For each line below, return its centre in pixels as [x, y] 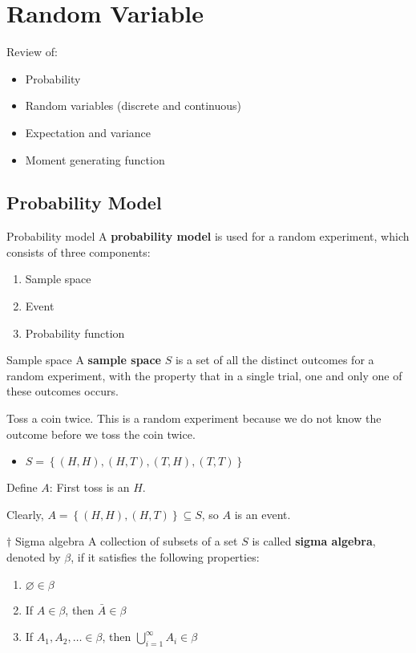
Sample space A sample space [84, 360]
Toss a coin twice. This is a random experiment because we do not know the [194, 418]
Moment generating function [95, 159]
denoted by [34, 557]
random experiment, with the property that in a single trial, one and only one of [204, 375]
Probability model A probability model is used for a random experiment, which [208, 236]
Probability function [75, 333]
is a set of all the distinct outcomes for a [275, 360]
